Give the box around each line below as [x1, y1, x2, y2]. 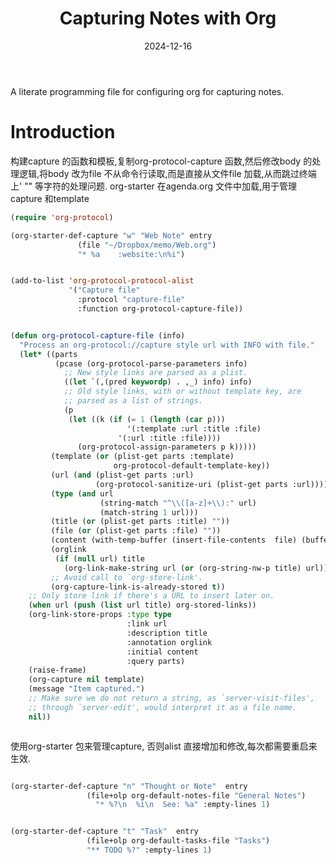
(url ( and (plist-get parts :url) [50, 470, 195, 480]
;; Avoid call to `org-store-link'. [50, 572, 203, 582]
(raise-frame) [28, 665, 87, 676]
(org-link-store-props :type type [28, 610, 172, 620]
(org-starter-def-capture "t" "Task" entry [10, 827, 199, 837]
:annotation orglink [126, 637, 213, 647]
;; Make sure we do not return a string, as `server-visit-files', [28, 693, 315, 703]
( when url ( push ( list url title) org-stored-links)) [28, 600, 257, 611]
